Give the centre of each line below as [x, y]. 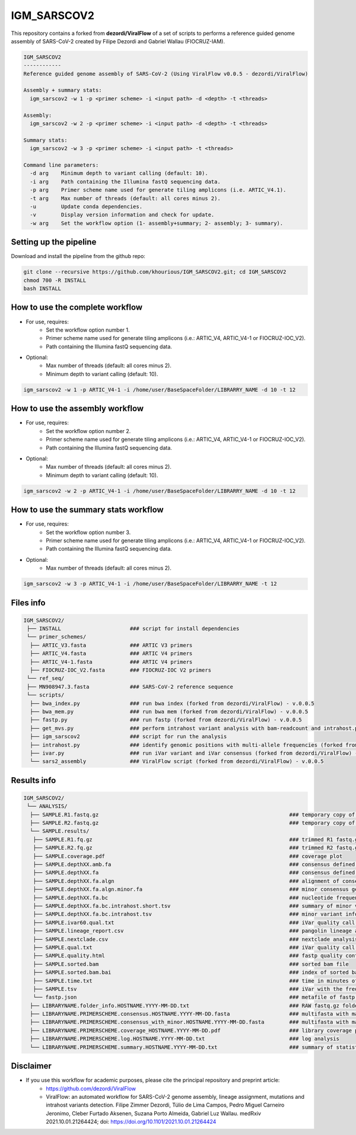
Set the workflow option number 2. [88, 431]
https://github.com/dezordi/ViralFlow [91, 1088]
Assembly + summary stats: [63, 90]
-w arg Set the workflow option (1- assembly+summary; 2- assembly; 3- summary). [157, 223]
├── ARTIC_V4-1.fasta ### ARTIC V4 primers [111, 662]
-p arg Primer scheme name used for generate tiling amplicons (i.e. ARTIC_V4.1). [158, 190]
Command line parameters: [61, 165]
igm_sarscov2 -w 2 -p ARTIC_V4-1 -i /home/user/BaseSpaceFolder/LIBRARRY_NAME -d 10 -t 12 [160, 491]
